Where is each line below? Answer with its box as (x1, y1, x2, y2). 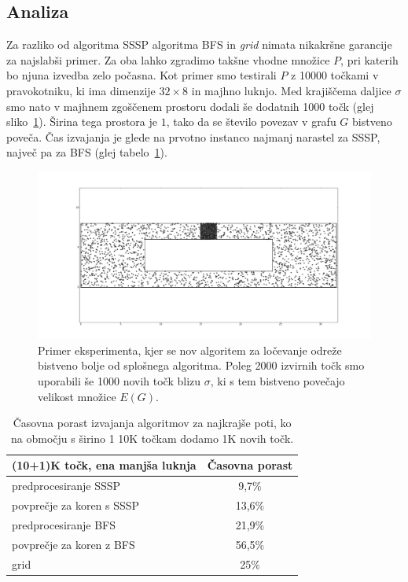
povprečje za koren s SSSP (12, 497, 140, 514)
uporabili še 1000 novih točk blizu (38, 372, 201, 389)
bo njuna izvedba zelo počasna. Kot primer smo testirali (6, 67, 277, 83)
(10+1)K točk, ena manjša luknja (12, 457, 197, 473)
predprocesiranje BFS (12, 516, 116, 532)
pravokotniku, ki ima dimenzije (6, 82, 156, 98)
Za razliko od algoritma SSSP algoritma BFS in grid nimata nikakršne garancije (6, 36, 392, 53)
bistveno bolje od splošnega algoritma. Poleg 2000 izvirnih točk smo (38, 357, 365, 374)
